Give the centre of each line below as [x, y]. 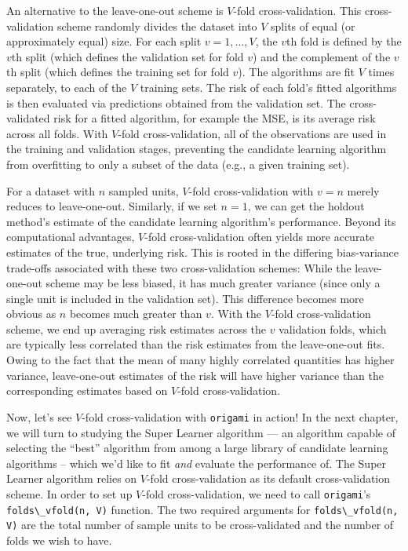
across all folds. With [57, 133]
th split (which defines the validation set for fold [127, 56]
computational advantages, [71, 237]
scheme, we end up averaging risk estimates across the [137, 328]
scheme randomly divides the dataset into [157, 26]
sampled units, [144, 190]
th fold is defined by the [344, 41]
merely [363, 190]
